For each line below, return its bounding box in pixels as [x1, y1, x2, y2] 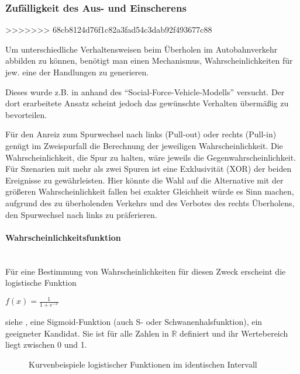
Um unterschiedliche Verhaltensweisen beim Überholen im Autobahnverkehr [5, 43, 278, 55]
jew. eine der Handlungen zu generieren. [5, 66, 149, 78]
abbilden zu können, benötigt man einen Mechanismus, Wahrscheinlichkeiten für [5, 54, 293, 67]
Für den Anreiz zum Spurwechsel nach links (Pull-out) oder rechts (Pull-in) [5, 128, 277, 140]
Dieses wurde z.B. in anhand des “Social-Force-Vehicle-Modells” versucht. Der [5, 85, 285, 98]
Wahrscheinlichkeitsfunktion [5, 231, 121, 243]
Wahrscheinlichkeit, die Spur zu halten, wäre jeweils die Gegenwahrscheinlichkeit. [5, 151, 296, 163]
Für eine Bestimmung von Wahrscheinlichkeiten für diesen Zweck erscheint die [5, 265, 286, 277]
